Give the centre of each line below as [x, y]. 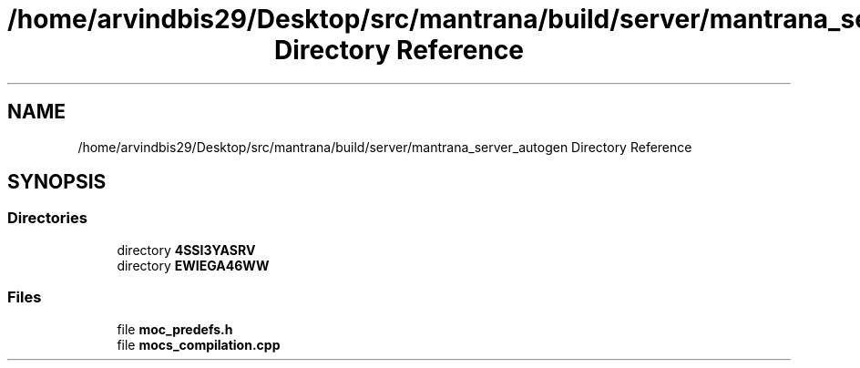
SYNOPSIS [57, 182]
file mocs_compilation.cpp [199, 344]
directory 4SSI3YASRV [186, 250]
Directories [47, 218]
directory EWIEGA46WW [193, 265]
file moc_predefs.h [175, 329]
